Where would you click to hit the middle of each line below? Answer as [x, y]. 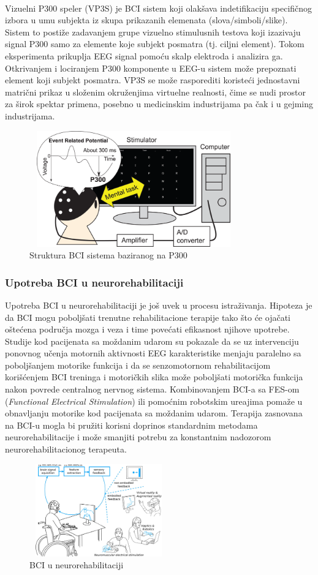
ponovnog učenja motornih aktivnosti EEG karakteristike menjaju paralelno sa [153, 353]
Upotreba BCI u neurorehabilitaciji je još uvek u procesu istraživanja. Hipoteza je [159, 305]
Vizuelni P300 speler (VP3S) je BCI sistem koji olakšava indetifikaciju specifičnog [159, 8]
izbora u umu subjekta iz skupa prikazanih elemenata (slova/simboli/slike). [146, 20]
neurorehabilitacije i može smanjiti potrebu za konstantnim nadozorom [138, 437]
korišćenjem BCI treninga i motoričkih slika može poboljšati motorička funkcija [154, 377]
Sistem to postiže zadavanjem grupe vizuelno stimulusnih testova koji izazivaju [153, 32]
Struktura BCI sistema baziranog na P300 [108, 255]
